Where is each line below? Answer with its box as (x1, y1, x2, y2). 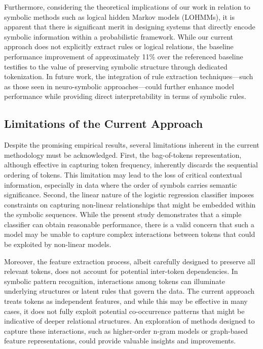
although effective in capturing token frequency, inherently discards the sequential (4, 159, 258, 170)
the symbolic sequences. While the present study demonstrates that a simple (4, 209, 242, 220)
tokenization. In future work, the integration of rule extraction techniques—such (4, 71, 253, 82)
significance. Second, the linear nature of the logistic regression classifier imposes (4, 189, 254, 200)
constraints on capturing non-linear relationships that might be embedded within (4, 199, 256, 210)
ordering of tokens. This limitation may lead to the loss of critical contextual (4, 169, 242, 180)
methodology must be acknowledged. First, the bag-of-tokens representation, (4, 149, 242, 160)
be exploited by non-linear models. (4, 239, 111, 250)
